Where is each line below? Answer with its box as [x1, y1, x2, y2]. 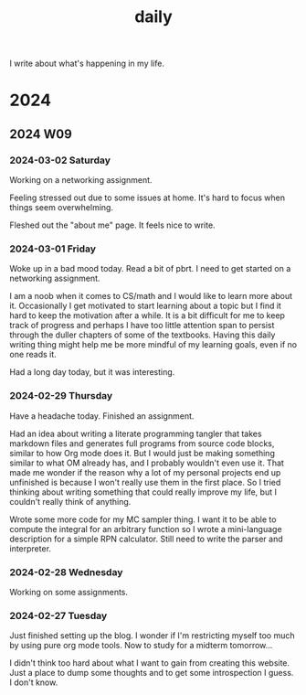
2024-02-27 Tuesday [9, 609, 108, 622]
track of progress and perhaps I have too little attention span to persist [9, 320, 275, 331]
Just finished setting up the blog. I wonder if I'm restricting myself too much [9, 630, 295, 641]
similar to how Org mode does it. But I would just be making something [9, 447, 276, 458]
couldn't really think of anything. [9, 496, 132, 507]
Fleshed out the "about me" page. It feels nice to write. [9, 219, 216, 230]
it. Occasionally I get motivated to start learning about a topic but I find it [9, 300, 281, 312]
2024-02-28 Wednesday [9, 565, 123, 578]
